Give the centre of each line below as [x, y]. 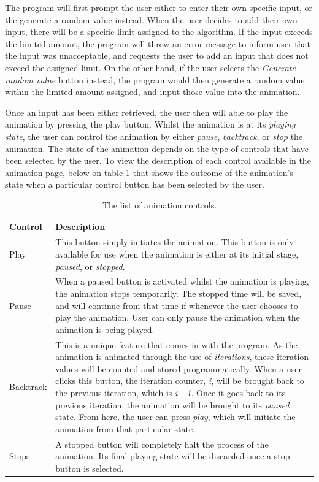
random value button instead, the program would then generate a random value [155, 79]
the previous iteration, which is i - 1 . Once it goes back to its [171, 392]
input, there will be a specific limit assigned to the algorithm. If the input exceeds [159, 32]
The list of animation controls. [159, 205]
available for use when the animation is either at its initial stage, [177, 254]
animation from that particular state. [125, 428]
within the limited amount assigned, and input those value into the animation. [152, 92]
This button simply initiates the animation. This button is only [175, 242]
